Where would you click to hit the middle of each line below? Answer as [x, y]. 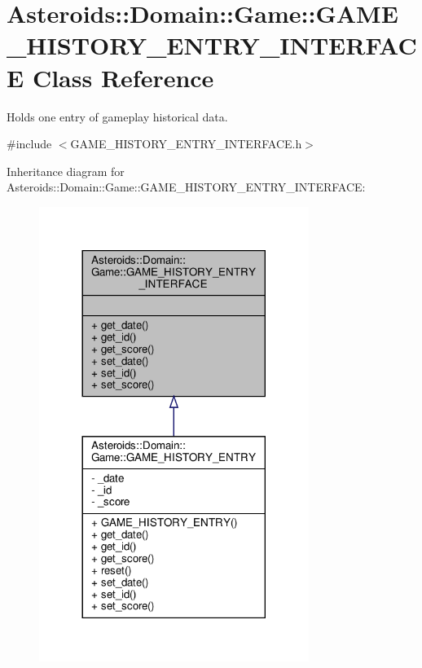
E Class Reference [110, 77]
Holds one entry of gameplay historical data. [117, 116]
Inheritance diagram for [66, 171]
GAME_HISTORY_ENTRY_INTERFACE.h [186, 144]
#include [29, 144]
